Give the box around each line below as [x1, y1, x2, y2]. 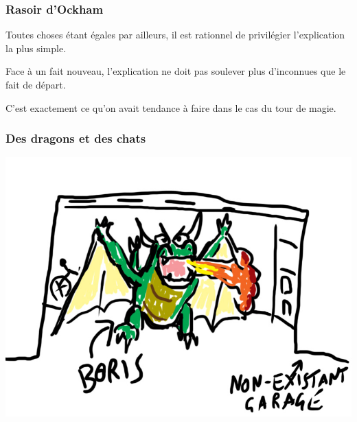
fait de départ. [5, 78, 66, 91]
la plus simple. [5, 40, 67, 55]
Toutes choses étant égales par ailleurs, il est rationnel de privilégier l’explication [5, 27, 345, 42]
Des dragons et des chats [5, 130, 146, 147]
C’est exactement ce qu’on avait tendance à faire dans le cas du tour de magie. [5, 100, 336, 115]
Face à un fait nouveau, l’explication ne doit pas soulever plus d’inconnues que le [5, 64, 346, 78]
